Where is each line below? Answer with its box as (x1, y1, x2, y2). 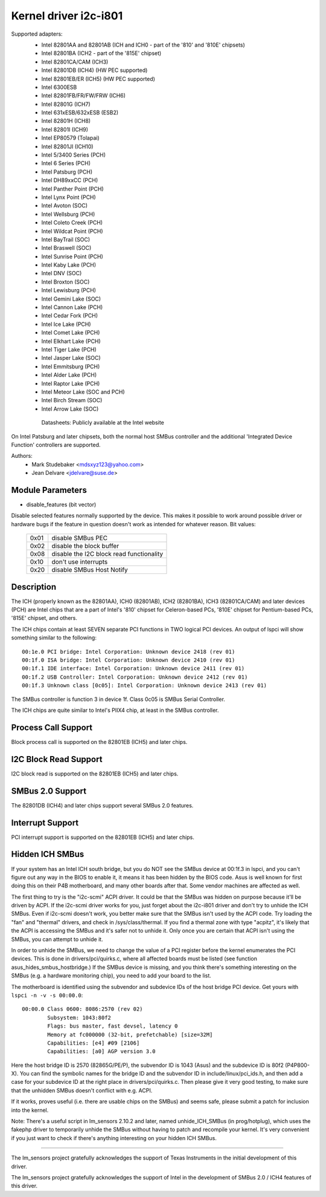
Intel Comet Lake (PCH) (41, 329, 100, 336)
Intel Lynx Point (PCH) (41, 194, 96, 201)
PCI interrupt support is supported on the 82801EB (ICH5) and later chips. (11, 833, 194, 841)
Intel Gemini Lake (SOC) (41, 295, 101, 302)
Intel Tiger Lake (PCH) (41, 346, 97, 353)
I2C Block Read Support (11, 754, 103, 765)
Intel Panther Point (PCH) (41, 185, 104, 192)
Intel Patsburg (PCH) (41, 168, 93, 175)
